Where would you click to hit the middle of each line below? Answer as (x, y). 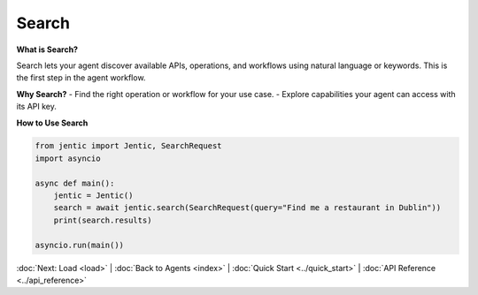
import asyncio (68, 158)
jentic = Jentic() (93, 196)
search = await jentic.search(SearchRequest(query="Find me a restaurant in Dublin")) (247, 208)
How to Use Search (52, 123)
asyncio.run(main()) (79, 245)
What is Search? (47, 49)
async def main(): (75, 183)
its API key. (37, 107)
